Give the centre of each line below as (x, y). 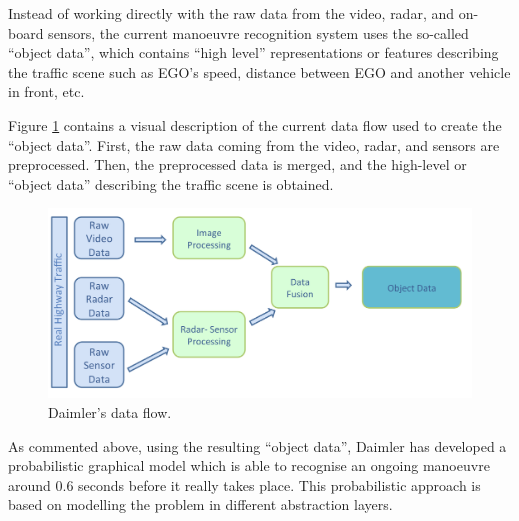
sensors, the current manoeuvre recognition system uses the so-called (258, 32)
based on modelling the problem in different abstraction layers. (200, 504)
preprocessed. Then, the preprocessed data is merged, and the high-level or (237, 164)
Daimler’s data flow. (110, 411)
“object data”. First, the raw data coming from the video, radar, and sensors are (254, 144)
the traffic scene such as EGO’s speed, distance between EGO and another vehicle (259, 71)
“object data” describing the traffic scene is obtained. (171, 183)
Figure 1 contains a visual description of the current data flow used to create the (255, 124)
